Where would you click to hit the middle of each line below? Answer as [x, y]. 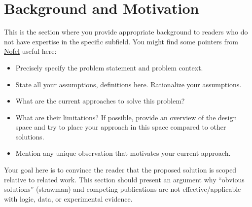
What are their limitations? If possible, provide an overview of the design [126, 117]
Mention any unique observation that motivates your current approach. [123, 153]
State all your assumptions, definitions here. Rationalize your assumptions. [128, 84]
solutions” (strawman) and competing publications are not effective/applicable [123, 189]
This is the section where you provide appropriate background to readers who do [126, 32]
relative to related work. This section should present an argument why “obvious [124, 179]
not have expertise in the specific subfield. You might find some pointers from [121, 41]
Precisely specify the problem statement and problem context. [109, 67]
